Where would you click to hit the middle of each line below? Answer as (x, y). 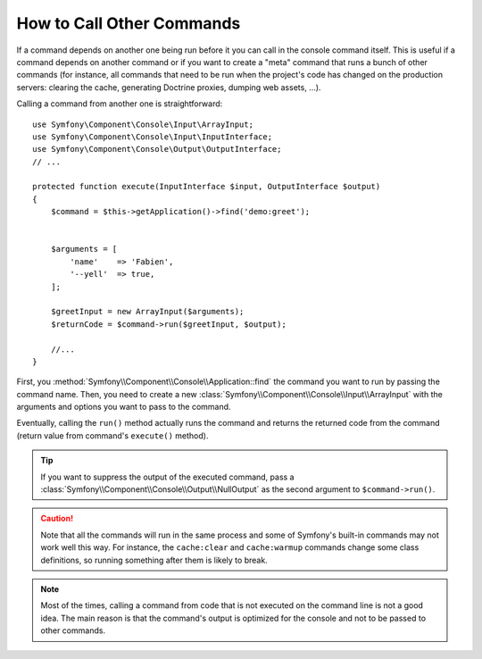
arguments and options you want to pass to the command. (124, 407)
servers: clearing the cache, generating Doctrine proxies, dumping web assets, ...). (169, 87)
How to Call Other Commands (129, 23)
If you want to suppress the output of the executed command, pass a (167, 477)
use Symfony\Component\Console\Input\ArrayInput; (143, 124)
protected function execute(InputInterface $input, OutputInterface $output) (207, 187)
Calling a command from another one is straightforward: (120, 104)
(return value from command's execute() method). (112, 435)
